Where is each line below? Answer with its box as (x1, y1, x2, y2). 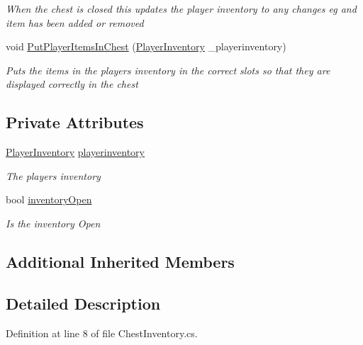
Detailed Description (6, 292, 161, 314)
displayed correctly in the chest (6, 77, 138, 91)
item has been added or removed (6, 15, 144, 30)
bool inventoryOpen (6, 192, 92, 207)
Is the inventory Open (6, 215, 101, 230)
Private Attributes (6, 111, 144, 133)
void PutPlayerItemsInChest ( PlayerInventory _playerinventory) (6, 39, 286, 54)
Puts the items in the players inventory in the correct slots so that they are (6, 62, 330, 77)
